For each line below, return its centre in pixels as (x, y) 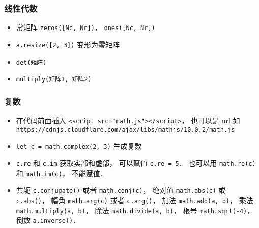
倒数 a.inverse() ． (48, 220)
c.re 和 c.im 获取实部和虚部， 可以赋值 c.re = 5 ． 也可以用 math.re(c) (136, 163)
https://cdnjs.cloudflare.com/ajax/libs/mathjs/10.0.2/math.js (125, 130)
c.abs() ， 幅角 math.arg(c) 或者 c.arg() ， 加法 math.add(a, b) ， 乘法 (135, 200)
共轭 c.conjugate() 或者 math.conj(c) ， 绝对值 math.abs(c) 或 (121, 190)
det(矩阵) (31, 62)
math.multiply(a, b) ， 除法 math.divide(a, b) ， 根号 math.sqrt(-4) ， (135, 210)
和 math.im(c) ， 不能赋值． (62, 173)
